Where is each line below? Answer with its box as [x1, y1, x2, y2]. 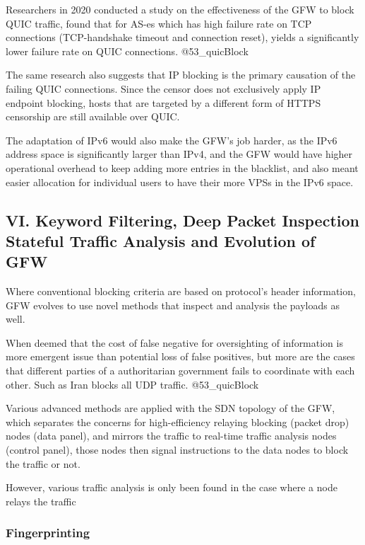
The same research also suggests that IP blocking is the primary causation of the [6, 67, 356, 82]
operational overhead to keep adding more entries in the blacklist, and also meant [6, 160, 359, 175]
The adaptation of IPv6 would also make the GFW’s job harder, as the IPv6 [6, 132, 337, 147]
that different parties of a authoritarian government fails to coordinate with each [6, 363, 355, 378]
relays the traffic [6, 493, 76, 508]
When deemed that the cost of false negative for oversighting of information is [6, 335, 343, 350]
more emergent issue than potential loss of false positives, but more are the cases [6, 349, 355, 364]
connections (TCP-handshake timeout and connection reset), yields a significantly [6, 30, 359, 45]
